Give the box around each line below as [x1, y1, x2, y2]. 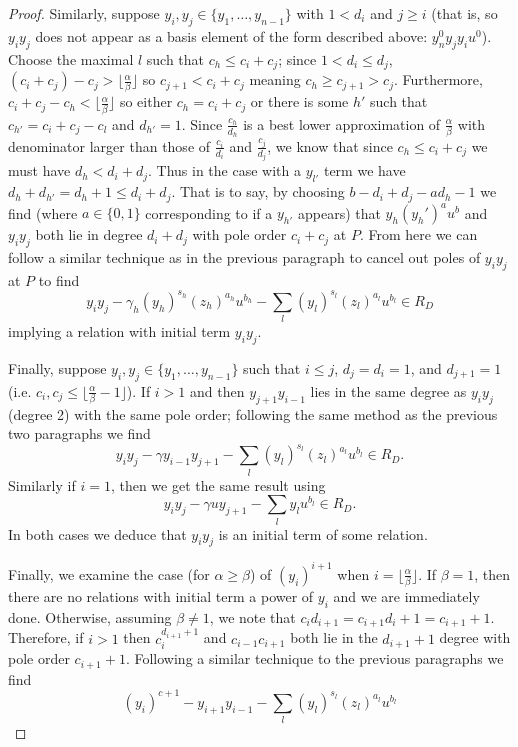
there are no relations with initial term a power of [8, 586, 314, 607]
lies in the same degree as [310, 380, 467, 401]
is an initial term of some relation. [218, 523, 428, 544]
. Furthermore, [393, 69, 483, 90]
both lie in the [290, 627, 378, 648]
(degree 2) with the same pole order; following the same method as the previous [8, 403, 498, 424]
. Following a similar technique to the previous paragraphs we [125, 648, 504, 669]
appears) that [297, 202, 381, 223]
